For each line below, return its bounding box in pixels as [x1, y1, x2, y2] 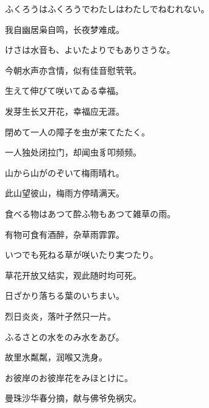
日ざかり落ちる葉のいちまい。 [5, 289, 124, 302]
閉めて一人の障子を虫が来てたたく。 [5, 125, 150, 138]
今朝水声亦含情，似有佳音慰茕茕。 [5, 63, 141, 76]
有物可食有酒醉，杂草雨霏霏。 [5, 227, 124, 240]
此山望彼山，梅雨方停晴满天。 [5, 187, 124, 199]
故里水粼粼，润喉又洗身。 [5, 351, 107, 363]
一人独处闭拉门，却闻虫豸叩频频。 [5, 146, 141, 159]
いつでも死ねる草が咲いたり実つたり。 [5, 248, 158, 261]
